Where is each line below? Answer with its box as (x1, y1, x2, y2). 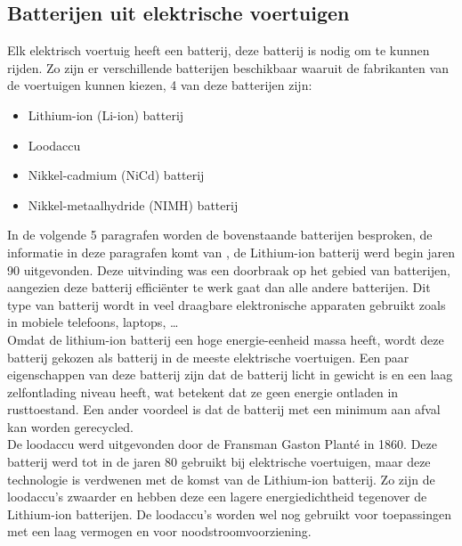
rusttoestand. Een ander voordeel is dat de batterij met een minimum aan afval (7, 400, 441, 419)
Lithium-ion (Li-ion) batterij (28, 105, 184, 124)
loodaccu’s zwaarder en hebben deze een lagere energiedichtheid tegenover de (7, 487, 427, 506)
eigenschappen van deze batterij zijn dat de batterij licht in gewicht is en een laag (7, 365, 453, 384)
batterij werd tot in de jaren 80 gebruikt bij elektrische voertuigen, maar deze (7, 452, 431, 471)
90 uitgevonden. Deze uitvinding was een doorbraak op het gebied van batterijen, (7, 260, 450, 279)
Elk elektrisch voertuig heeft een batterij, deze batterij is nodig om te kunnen (7, 41, 430, 60)
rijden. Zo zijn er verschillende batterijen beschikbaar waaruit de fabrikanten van (7, 58, 449, 77)
